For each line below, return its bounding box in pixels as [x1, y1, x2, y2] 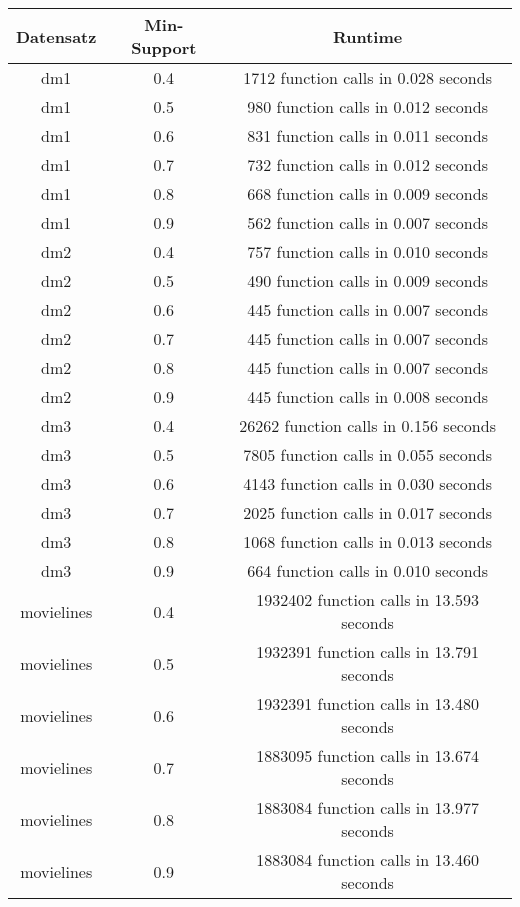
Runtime [332, 24, 403, 48]
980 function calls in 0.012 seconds [247, 95, 488, 118]
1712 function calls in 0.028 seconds [243, 66, 492, 89]
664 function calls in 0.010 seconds [247, 559, 488, 582]
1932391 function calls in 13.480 [256, 692, 479, 715]
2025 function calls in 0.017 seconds [243, 501, 492, 524]
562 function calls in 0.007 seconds [247, 211, 488, 234]
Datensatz [16, 24, 97, 48]
